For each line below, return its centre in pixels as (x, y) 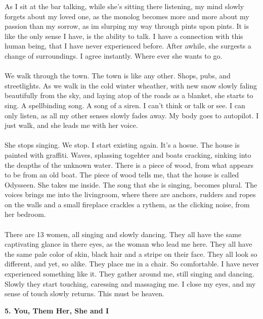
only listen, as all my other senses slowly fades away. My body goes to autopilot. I (132, 115)
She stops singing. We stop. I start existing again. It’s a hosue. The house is (122, 145)
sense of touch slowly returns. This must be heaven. (84, 293)
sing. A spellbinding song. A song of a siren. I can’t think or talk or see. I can (125, 105)
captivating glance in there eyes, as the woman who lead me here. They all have (128, 244)
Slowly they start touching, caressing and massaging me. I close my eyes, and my (130, 283)
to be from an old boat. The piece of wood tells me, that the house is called (122, 175)
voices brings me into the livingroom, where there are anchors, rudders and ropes (130, 194)
